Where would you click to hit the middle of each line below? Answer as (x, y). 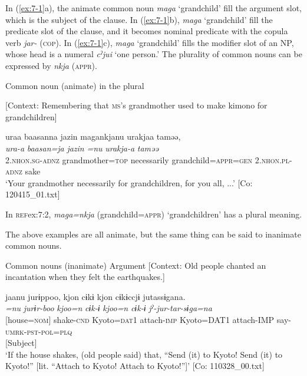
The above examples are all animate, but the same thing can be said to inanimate (153, 234)
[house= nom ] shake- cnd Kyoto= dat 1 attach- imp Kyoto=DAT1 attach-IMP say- (148, 320)
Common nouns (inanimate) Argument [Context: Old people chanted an (136, 265)
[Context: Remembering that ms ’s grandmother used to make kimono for (136, 105)
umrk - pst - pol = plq (39, 331)
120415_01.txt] (33, 194)
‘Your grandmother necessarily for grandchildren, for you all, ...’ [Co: (129, 182)
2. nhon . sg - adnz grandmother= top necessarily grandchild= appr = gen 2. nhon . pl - (149, 159)
